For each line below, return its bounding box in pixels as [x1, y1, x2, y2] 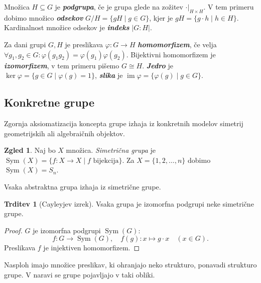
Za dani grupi [4, 39, 46, 49]
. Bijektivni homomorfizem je [126, 49, 216, 59]
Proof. [4, 225, 23, 235]
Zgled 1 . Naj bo [4, 145, 56, 155]
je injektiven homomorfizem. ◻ [43, 242, 140, 253]
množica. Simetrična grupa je [66, 145, 156, 155]
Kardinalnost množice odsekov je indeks [4, 22, 129, 33]
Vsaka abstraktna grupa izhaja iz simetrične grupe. [4, 181, 161, 192]
